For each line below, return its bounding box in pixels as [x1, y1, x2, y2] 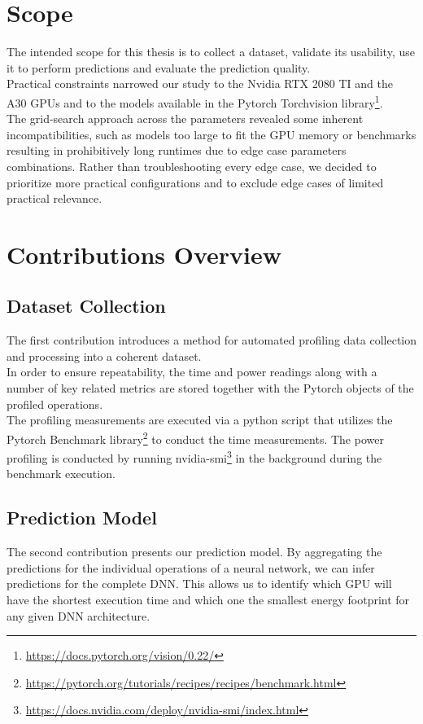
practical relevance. [7, 190, 102, 207]
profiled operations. [7, 395, 103, 412]
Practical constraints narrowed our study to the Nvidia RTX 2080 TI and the [7, 75, 393, 92]
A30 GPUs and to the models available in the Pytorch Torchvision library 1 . [7, 91, 383, 111]
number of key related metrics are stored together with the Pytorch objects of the [7, 380, 414, 397]
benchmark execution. [7, 465, 116, 482]
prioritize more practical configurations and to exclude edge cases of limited [7, 173, 384, 191]
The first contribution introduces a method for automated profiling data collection [7, 331, 417, 349]
